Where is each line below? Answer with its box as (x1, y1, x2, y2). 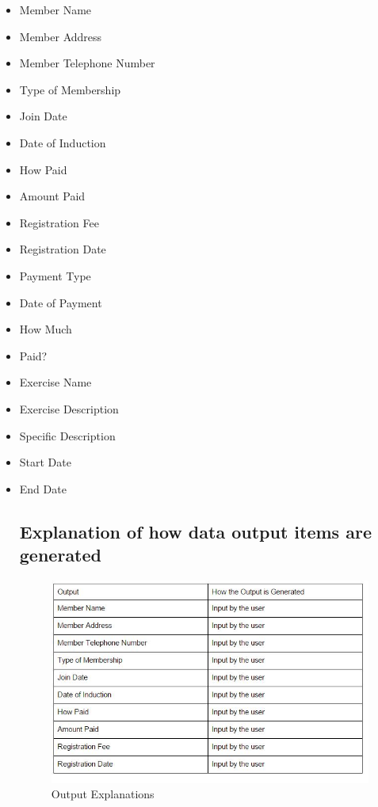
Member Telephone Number (19, 55, 155, 71)
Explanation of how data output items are (19, 519, 372, 543)
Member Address (19, 28, 102, 44)
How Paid (19, 161, 67, 177)
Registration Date (19, 241, 106, 257)
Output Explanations (51, 786, 155, 802)
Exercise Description (19, 400, 119, 417)
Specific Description (19, 427, 116, 443)
